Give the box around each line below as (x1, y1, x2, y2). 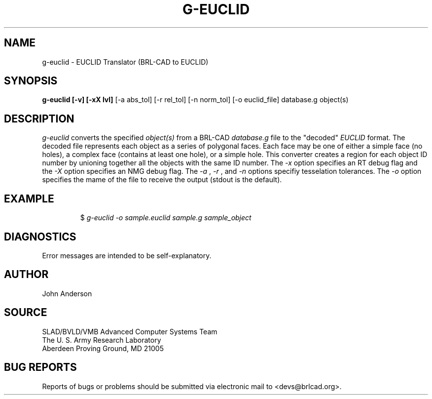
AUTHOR (4, 268, 49, 281)
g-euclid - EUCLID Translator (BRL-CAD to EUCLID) (42, 57, 209, 66)
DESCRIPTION (4, 112, 74, 125)
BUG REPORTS (4, 361, 77, 374)
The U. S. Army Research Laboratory (42, 335, 161, 344)
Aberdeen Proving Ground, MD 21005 (42, 344, 164, 353)
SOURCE (4, 306, 47, 319)
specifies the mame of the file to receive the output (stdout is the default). (42, 175, 282, 184)
